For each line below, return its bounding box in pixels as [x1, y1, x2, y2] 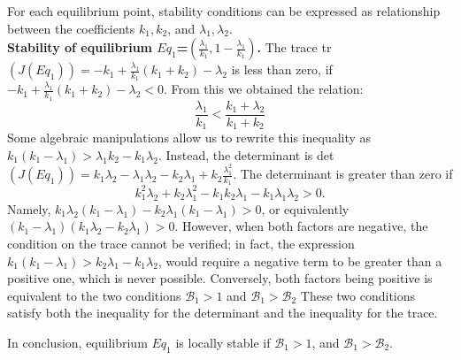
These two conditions [300, 286, 416, 304]
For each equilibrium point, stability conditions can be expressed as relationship [7, 2, 441, 19]
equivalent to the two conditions [7, 286, 181, 304]
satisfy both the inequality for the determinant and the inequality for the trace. [7, 303, 438, 322]
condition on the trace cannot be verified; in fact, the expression [7, 234, 355, 252]
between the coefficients [7, 19, 135, 37]
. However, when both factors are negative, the [174, 217, 428, 235]
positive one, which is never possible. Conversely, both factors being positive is [7, 269, 433, 287]
